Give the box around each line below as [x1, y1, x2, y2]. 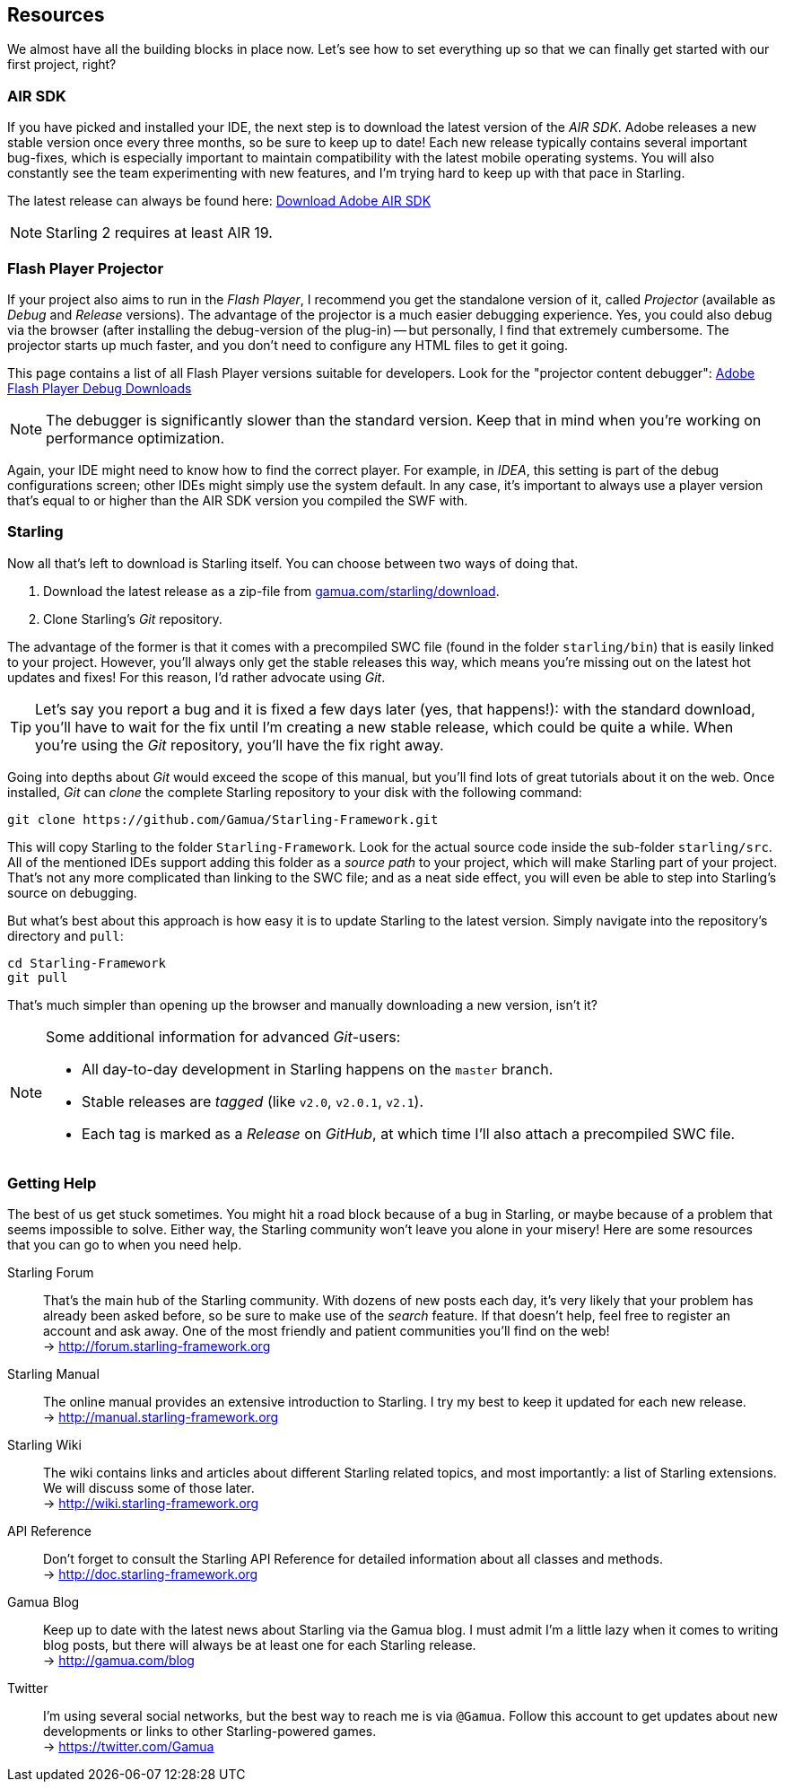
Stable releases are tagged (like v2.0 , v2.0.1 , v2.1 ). [82, 1092, 424, 1110]
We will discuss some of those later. [43, 1480, 255, 1496]
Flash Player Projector [7, 259, 164, 277]
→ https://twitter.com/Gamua [43, 1739, 214, 1755]
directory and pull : [7, 927, 124, 943]
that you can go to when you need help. [7, 1237, 242, 1253]
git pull [7, 969, 68, 985]
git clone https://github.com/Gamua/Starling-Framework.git [7, 811, 439, 827]
